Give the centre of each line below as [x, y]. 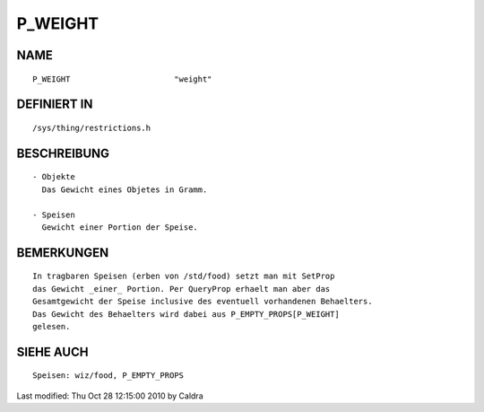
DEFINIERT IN [55, 105]
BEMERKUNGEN [63, 253]
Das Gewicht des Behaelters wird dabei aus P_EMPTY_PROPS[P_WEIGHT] [186, 314]
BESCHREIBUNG [63, 153]
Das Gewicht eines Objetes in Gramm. [125, 189]
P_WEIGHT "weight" [122, 79]
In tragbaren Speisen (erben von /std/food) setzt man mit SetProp [184, 276]
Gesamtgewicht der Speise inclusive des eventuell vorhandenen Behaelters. [203, 302]
